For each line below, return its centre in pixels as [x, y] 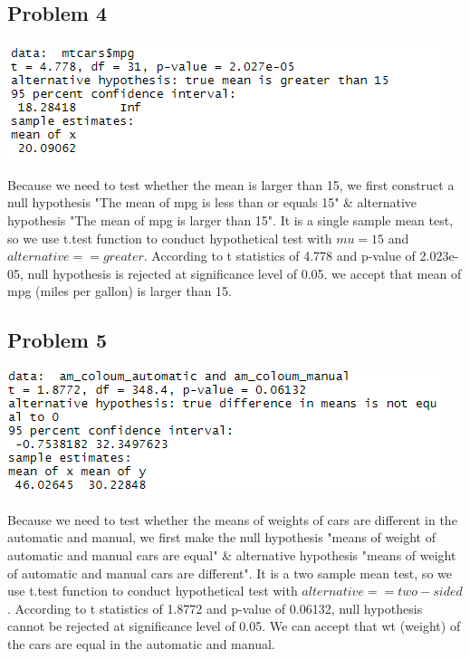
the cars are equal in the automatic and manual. [141, 643]
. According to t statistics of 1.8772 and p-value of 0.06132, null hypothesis [215, 608]
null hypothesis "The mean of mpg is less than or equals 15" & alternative [212, 202]
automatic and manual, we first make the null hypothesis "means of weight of [222, 537]
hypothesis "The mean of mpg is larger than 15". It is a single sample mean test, [230, 220]
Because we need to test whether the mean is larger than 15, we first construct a [231, 184]
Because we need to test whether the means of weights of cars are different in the [232, 519]
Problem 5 [57, 340]
